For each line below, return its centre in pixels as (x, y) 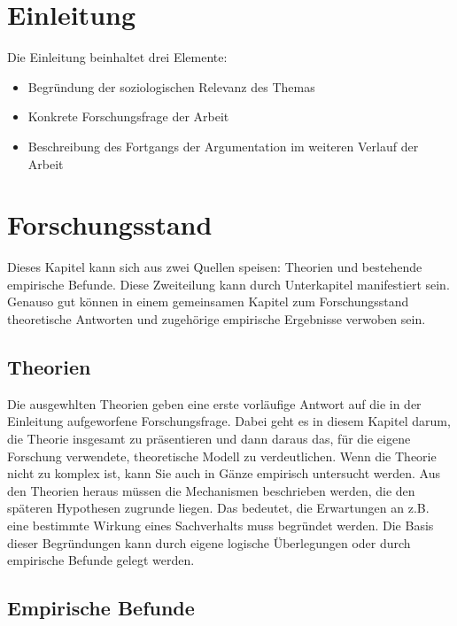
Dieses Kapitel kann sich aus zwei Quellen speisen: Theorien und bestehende (215, 267)
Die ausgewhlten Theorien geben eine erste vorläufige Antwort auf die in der (214, 403)
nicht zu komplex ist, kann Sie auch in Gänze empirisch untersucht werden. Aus (224, 473)
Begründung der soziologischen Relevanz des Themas (171, 86)
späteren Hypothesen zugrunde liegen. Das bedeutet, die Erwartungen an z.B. (218, 508)
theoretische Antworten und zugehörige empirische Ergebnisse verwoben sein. (217, 319)
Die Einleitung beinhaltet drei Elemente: (117, 57)
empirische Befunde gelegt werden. (101, 560)
